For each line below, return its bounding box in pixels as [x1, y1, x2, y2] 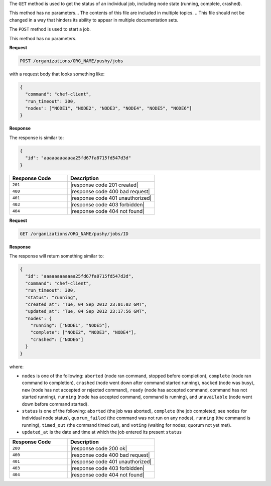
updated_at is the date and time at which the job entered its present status [22, 429, 182, 435]
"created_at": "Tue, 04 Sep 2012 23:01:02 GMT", [25, 301, 148, 307]
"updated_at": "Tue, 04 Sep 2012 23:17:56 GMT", [25, 309, 148, 314]
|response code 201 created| [70, 181, 139, 188]
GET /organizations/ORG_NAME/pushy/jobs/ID [20, 231, 129, 236]
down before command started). [22, 401, 89, 407]
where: [9, 363, 24, 370]
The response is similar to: [9, 135, 64, 141]
